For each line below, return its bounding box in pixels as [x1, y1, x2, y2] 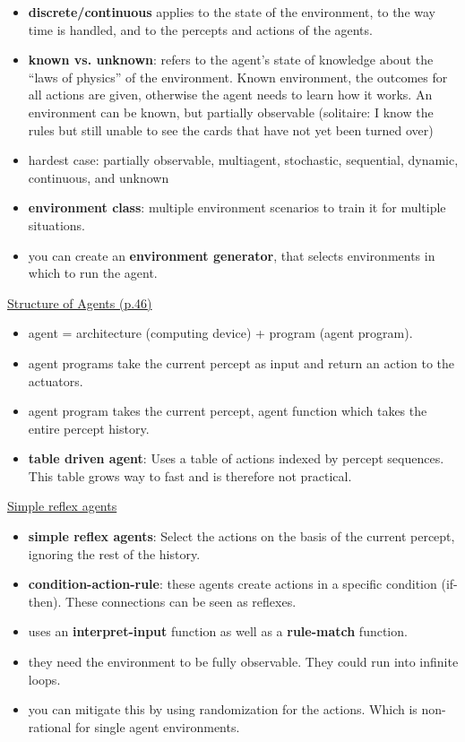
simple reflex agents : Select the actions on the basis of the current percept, [28, 527, 455, 546]
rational [28, 717, 72, 736]
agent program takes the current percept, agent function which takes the [28, 401, 427, 420]
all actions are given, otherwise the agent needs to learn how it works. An [28, 85, 433, 104]
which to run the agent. [28, 263, 158, 282]
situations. [28, 215, 85, 234]
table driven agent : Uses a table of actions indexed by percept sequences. [28, 449, 444, 468]
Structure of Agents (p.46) [7, 293, 152, 312]
